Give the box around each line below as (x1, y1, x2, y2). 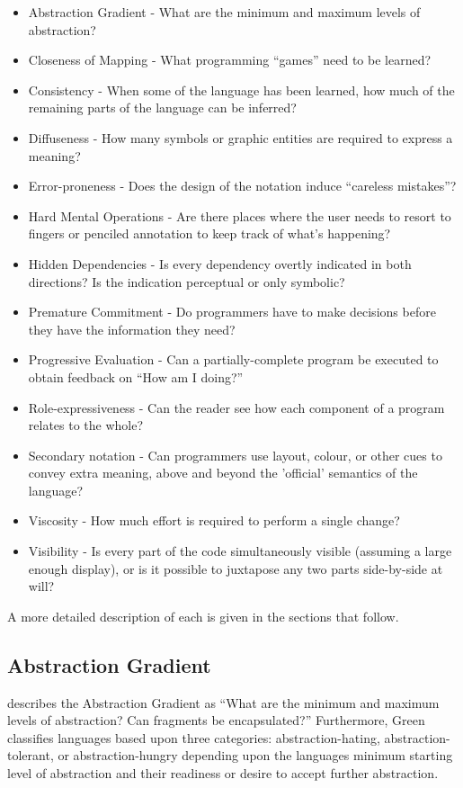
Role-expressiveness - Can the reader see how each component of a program (28, 398, 445, 416)
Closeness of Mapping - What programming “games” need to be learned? (28, 50, 432, 69)
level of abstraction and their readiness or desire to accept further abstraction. (7, 764, 439, 783)
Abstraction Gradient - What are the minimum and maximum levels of (28, 3, 421, 21)
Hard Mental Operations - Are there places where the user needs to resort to (28, 206, 451, 225)
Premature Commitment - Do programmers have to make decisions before (28, 302, 436, 321)
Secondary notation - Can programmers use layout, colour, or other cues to (28, 445, 442, 464)
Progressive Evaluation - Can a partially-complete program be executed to (28, 350, 439, 369)
